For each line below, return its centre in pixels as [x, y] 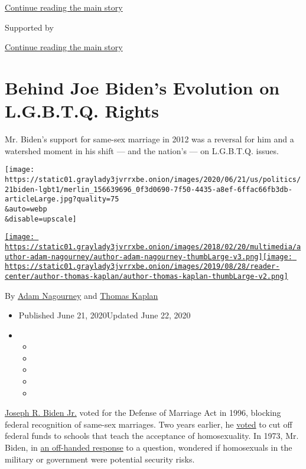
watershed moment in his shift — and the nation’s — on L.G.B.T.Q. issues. [142, 150]
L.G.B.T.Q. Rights [82, 111]
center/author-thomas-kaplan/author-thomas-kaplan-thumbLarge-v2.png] [147, 276]
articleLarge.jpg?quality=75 [62, 199]
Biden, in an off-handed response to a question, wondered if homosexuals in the [149, 447]
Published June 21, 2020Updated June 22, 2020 [105, 315]
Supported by [29, 27]
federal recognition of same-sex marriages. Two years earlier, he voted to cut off [149, 424]
